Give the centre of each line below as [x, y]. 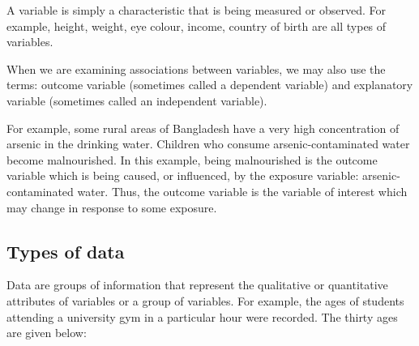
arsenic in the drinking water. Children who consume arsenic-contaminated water [208, 144]
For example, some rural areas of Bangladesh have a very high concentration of [203, 128]
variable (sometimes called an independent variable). [137, 100]
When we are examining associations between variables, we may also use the [196, 68]
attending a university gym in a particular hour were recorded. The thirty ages [202, 316]
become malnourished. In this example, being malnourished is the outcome [192, 159]
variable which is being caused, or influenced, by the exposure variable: [183, 175]
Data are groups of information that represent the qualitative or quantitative [197, 285]
